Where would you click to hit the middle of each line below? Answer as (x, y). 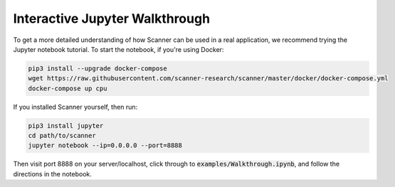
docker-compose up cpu (68, 88)
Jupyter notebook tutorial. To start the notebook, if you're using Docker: (118, 49)
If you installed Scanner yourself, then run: (75, 107)
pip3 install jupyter (66, 125)
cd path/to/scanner (62, 136)
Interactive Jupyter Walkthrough (111, 18)
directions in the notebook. (53, 173)
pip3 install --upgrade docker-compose (98, 68)
